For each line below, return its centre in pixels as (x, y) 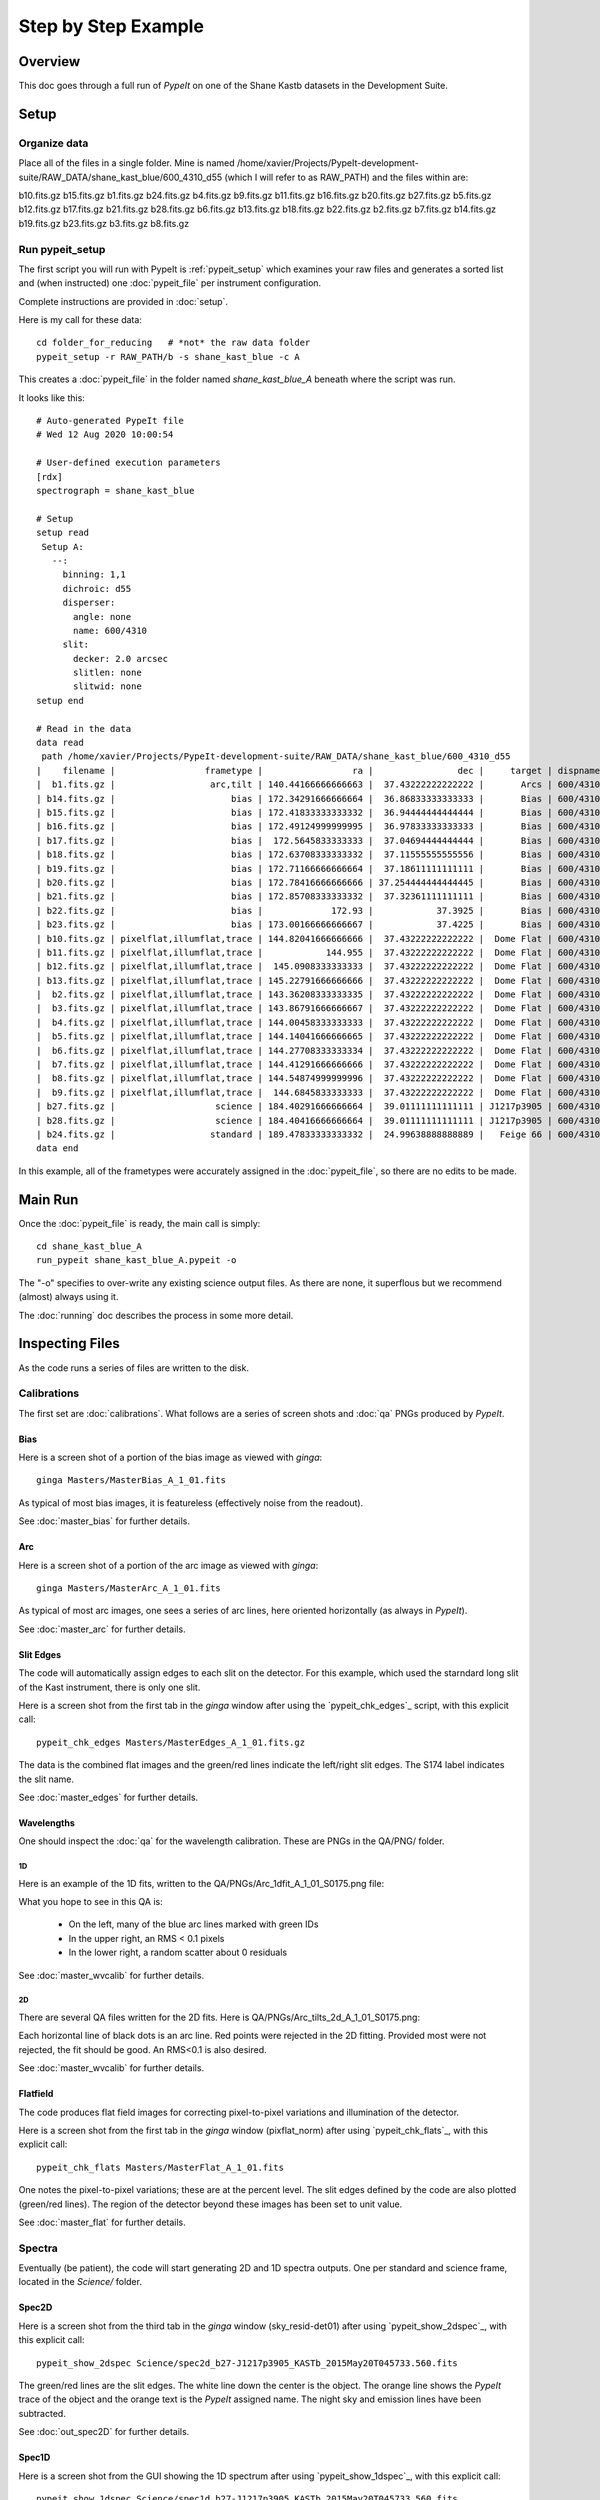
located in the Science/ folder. (80, 2282)
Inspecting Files (69, 1343)
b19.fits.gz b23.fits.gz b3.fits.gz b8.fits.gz (104, 223)
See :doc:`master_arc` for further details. (102, 1629)
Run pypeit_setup (62, 249)
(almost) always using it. (68, 1297)
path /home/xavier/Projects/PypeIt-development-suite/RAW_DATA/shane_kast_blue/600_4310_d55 (276, 756)
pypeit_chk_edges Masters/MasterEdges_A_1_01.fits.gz (170, 1742)
